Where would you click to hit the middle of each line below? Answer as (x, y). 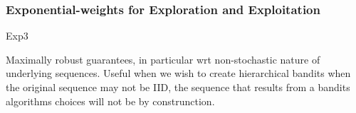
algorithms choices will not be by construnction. (110, 101)
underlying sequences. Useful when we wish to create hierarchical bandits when (178, 73)
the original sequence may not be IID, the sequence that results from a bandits (178, 87)
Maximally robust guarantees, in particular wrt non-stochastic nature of (163, 59)
